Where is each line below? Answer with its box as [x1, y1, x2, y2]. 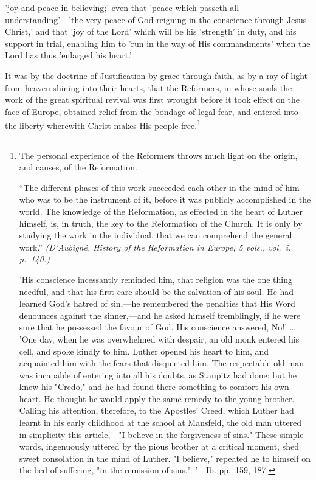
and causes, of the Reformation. [19, 161, 137, 173]
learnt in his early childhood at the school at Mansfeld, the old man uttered [19, 416, 302, 429]
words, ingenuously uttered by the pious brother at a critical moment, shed [19, 440, 299, 453]
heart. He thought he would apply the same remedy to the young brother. [19, 392, 295, 405]
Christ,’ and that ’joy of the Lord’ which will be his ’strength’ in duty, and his [5, 25, 297, 38]
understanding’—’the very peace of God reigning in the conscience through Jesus [5, 13, 307, 26]
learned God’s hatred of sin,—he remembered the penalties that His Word [19, 297, 295, 310]
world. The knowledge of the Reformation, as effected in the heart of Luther [19, 204, 303, 217]
